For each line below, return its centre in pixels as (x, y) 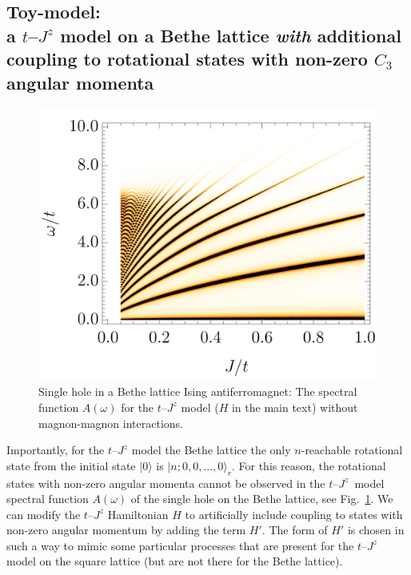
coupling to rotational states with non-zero (187, 59)
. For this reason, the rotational (309, 465)
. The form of (295, 530)
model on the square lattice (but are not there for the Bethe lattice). (175, 561)
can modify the (44, 514)
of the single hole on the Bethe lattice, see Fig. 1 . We (262, 499)
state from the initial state (71, 465)
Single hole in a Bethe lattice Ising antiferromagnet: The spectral (198, 391)
